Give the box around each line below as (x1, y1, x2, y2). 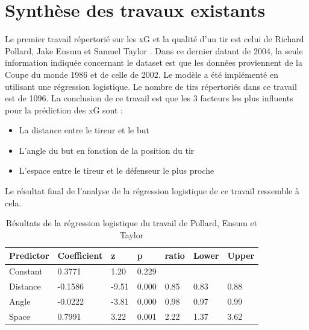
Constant (9, 265, 43, 278)
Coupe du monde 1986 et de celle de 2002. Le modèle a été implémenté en (5, 68, 278, 80)
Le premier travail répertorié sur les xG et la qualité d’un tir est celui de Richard (5, 33, 304, 45)
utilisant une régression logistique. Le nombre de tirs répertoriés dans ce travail (5, 80, 297, 92)
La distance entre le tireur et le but (19, 124, 149, 136)
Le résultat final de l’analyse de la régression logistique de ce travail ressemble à (5, 185, 299, 197)
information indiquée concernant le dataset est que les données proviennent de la (5, 56, 302, 69)
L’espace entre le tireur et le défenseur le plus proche (19, 164, 214, 177)
